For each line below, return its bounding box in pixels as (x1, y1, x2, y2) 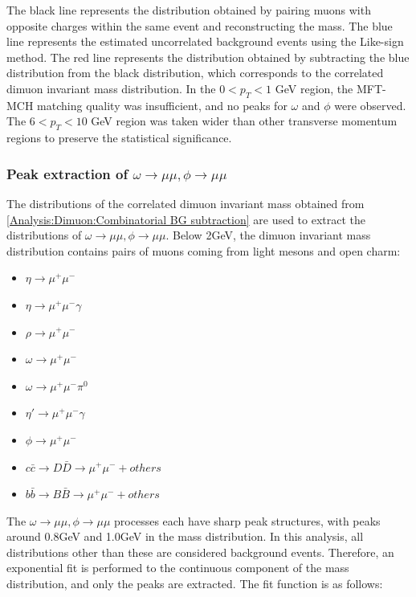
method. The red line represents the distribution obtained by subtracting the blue (6, 48, 410, 65)
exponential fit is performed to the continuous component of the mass (6, 559, 349, 576)
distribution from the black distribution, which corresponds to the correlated (6, 64, 384, 81)
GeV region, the (275, 80, 353, 96)
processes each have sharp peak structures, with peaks (114, 512, 381, 529)
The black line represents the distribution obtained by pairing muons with (6, 2, 371, 18)
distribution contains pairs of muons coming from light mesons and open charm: (6, 242, 401, 259)
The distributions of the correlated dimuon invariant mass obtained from (6, 194, 365, 211)
